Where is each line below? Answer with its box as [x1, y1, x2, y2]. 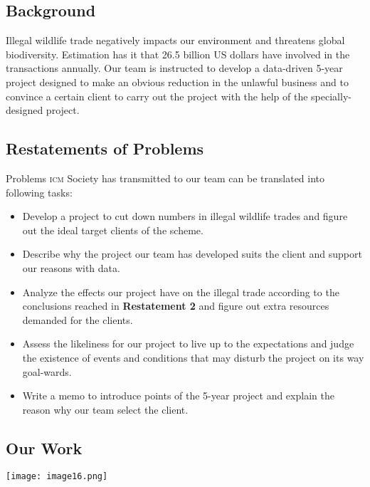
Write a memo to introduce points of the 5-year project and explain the [22, 388, 334, 403]
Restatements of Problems [6, 137, 204, 159]
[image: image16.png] [6, 471, 108, 482]
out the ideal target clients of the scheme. [22, 222, 203, 237]
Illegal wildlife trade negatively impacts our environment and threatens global [6, 33, 345, 48]
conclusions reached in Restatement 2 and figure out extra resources [22, 298, 329, 313]
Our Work [6, 436, 83, 459]
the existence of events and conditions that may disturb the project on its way [22, 350, 364, 365]
